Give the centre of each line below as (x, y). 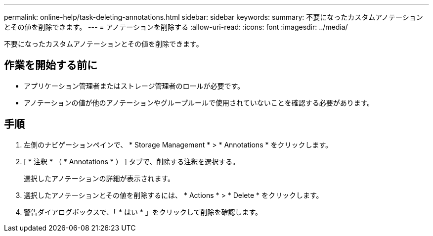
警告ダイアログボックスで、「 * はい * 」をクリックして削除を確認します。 (143, 212)
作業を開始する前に (51, 65)
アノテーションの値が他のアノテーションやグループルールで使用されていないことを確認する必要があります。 (199, 102)
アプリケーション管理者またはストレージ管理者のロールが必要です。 (134, 86)
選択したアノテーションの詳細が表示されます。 (99, 178)
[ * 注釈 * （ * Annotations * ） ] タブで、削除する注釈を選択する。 (132, 161)
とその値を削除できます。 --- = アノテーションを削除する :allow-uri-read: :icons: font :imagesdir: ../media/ (176, 27)
